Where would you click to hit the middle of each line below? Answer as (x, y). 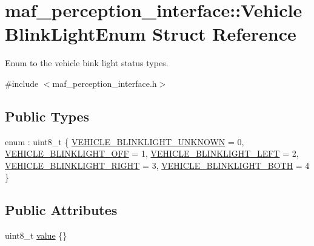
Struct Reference (224, 34)
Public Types (47, 116)
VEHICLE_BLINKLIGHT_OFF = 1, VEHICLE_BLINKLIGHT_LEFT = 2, (152, 153)
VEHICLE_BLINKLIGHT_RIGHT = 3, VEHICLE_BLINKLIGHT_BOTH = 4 (157, 165)
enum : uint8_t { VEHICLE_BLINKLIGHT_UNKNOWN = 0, (125, 141)
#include (22, 83)
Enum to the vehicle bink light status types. (87, 63)
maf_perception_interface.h (105, 83)
